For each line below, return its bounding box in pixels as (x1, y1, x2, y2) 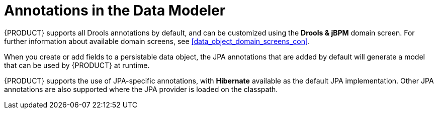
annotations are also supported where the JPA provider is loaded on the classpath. (4, 84, 278, 93)
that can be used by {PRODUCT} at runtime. (4, 60, 150, 69)
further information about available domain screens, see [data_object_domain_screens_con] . (4, 36, 310, 45)
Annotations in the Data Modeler (4, 2, 226, 19)
